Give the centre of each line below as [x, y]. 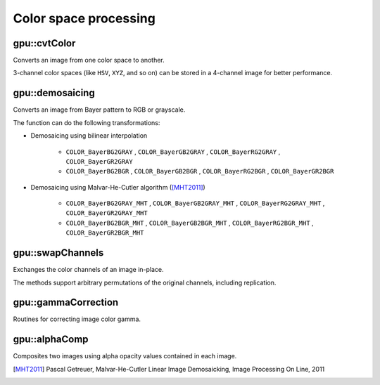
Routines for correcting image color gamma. [77, 319]
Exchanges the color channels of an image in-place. [89, 270]
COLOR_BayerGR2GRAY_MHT [107, 213]
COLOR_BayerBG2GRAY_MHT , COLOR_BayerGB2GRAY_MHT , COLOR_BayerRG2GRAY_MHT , [195, 203]
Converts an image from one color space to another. [89, 60]
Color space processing [84, 18]
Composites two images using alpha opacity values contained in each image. [125, 356]
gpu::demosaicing [54, 93]
